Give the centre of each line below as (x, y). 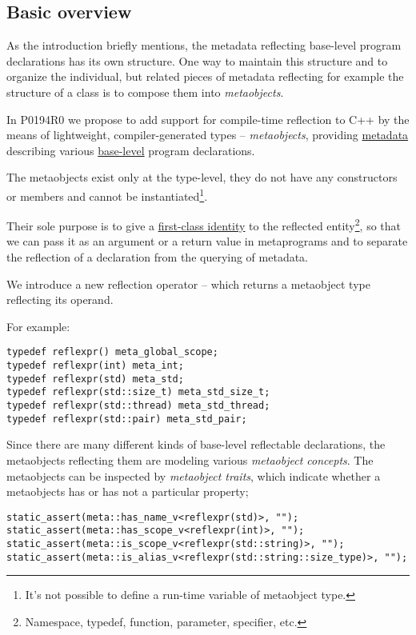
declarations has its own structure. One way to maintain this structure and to (197, 60)
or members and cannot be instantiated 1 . (107, 194)
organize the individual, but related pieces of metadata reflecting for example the (205, 76)
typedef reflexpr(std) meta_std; (95, 379)
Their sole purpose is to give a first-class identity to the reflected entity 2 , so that (204, 224)
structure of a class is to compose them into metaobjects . (145, 92)
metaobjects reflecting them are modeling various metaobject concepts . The (190, 459)
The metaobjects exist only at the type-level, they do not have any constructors (202, 177)
